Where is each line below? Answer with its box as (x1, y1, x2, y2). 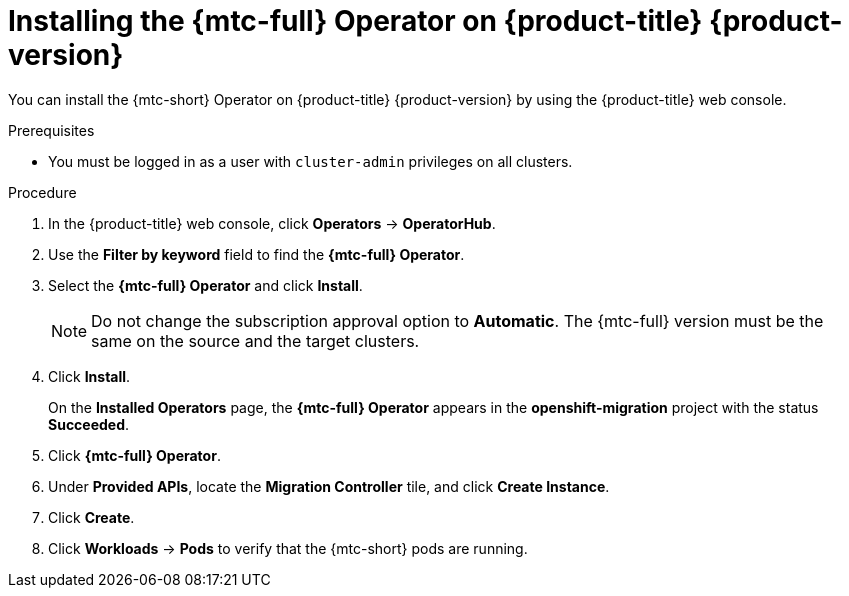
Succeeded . (48, 415, 130, 433)
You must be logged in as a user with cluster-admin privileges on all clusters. (48, 152, 573, 170)
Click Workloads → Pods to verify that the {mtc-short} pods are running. (48, 539, 528, 557)
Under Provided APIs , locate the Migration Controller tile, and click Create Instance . (48, 477, 610, 495)
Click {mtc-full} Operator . (48, 446, 221, 464)
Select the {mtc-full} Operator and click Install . (48, 276, 363, 294)
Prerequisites (8, 121, 95, 139)
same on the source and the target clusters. (91, 330, 420, 351)
